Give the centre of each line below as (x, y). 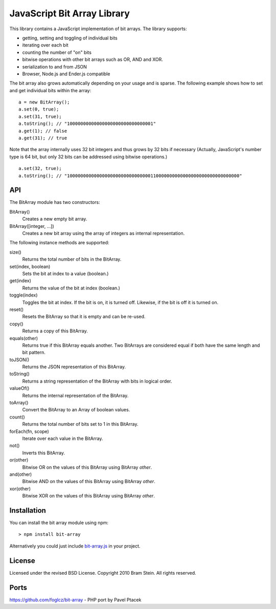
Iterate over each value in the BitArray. (63, 438)
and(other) (21, 474)
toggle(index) (24, 295)
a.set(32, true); (40, 169)
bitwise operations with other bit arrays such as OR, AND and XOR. (93, 59)
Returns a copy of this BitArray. (55, 331)
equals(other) (24, 338)
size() (15, 252)
